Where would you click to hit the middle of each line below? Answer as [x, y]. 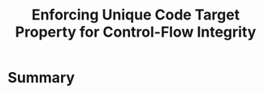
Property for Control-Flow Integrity [136, 32]
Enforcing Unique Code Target [136, 15]
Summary [41, 78]
